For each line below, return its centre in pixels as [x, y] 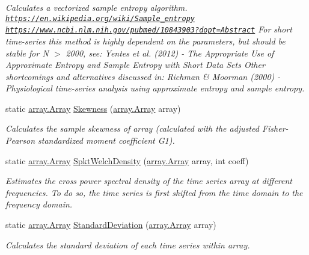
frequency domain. [39, 204]
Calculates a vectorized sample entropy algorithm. [96, 7]
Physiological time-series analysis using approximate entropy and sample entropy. [155, 88]
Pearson [20, 140]
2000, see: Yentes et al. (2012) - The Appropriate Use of [170, 53]
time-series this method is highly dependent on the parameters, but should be [145, 41]
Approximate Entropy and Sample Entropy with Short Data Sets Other [135, 65]
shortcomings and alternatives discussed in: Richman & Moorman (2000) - [143, 76]
